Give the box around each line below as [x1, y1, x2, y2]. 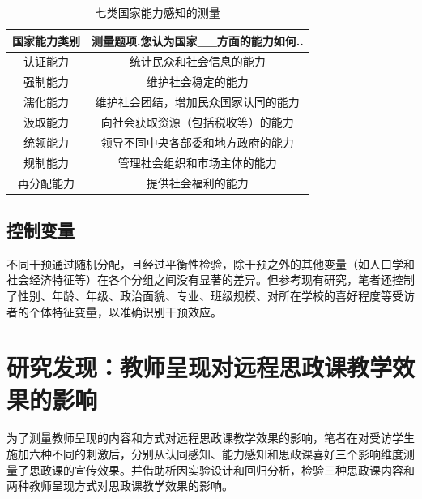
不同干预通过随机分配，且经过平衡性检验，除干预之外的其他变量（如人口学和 [6, 255, 415, 272]
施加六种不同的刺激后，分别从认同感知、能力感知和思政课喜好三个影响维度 [6, 445, 403, 462]
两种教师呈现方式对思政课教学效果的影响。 [6, 477, 233, 494]
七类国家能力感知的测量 [95, 4, 220, 20]
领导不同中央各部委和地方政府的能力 [100, 133, 294, 150]
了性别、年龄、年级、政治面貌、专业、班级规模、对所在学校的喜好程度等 [6, 286, 392, 303]
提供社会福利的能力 [146, 174, 249, 191]
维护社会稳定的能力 [146, 73, 249, 90]
